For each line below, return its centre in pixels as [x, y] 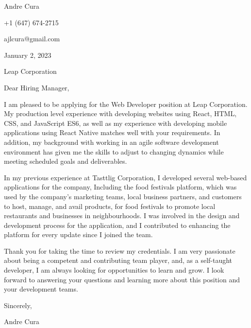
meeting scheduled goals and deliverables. [66, 161]
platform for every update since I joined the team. [78, 234]
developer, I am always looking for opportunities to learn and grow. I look [114, 270]
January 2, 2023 [28, 55]
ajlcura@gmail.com [32, 39]
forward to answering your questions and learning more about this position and [122, 279]
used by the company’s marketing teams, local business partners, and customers [123, 196]
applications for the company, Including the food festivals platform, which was [120, 187]
